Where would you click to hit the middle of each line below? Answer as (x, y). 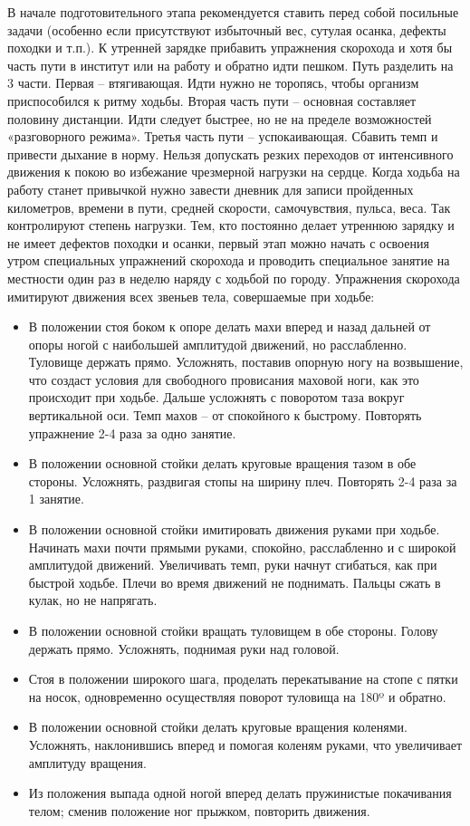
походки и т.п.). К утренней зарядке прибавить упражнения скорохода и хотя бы (230, 48)
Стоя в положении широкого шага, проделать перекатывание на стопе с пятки (243, 679)
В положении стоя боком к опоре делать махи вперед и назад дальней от (230, 327)
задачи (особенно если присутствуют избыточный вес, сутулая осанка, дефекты (227, 29)
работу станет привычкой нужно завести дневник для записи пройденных (211, 189)
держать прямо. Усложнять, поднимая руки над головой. (184, 648)
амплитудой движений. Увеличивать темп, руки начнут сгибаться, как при (233, 565)
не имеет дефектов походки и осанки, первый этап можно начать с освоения (218, 242)
